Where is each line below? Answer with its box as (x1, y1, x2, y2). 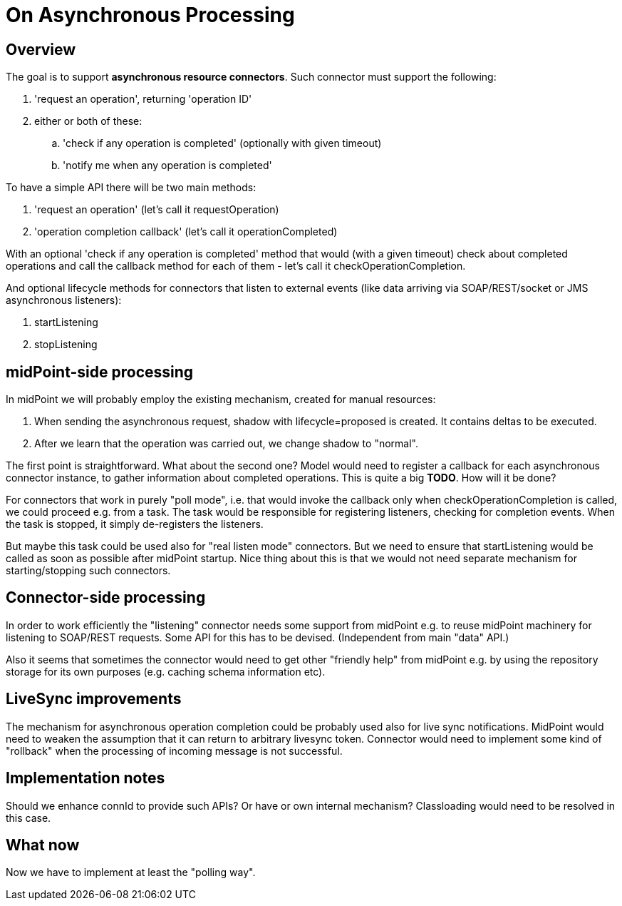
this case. (6, 811, 51, 824)
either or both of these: (34, 115, 142, 128)
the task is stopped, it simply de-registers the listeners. (6, 518, 264, 531)
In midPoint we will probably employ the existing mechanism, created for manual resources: (6, 393, 436, 406)
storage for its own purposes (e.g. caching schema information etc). (6, 665, 326, 678)
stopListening (34, 338, 98, 351)
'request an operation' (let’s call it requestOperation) (34, 203, 279, 216)
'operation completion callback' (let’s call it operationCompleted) (34, 225, 338, 238)
